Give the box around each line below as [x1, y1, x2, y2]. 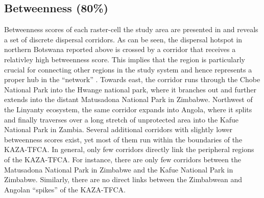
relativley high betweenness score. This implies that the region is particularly [4, 54, 245, 64]
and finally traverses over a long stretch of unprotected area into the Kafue [4, 114, 238, 125]
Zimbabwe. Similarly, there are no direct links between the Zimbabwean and [4, 174, 243, 185]
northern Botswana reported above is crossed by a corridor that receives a [4, 44, 236, 55]
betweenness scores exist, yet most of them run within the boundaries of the [4, 134, 243, 144]
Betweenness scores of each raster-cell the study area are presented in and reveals [4, 24, 258, 35]
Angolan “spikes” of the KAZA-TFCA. [4, 184, 126, 194]
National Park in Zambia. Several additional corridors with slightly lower [4, 124, 233, 135]
